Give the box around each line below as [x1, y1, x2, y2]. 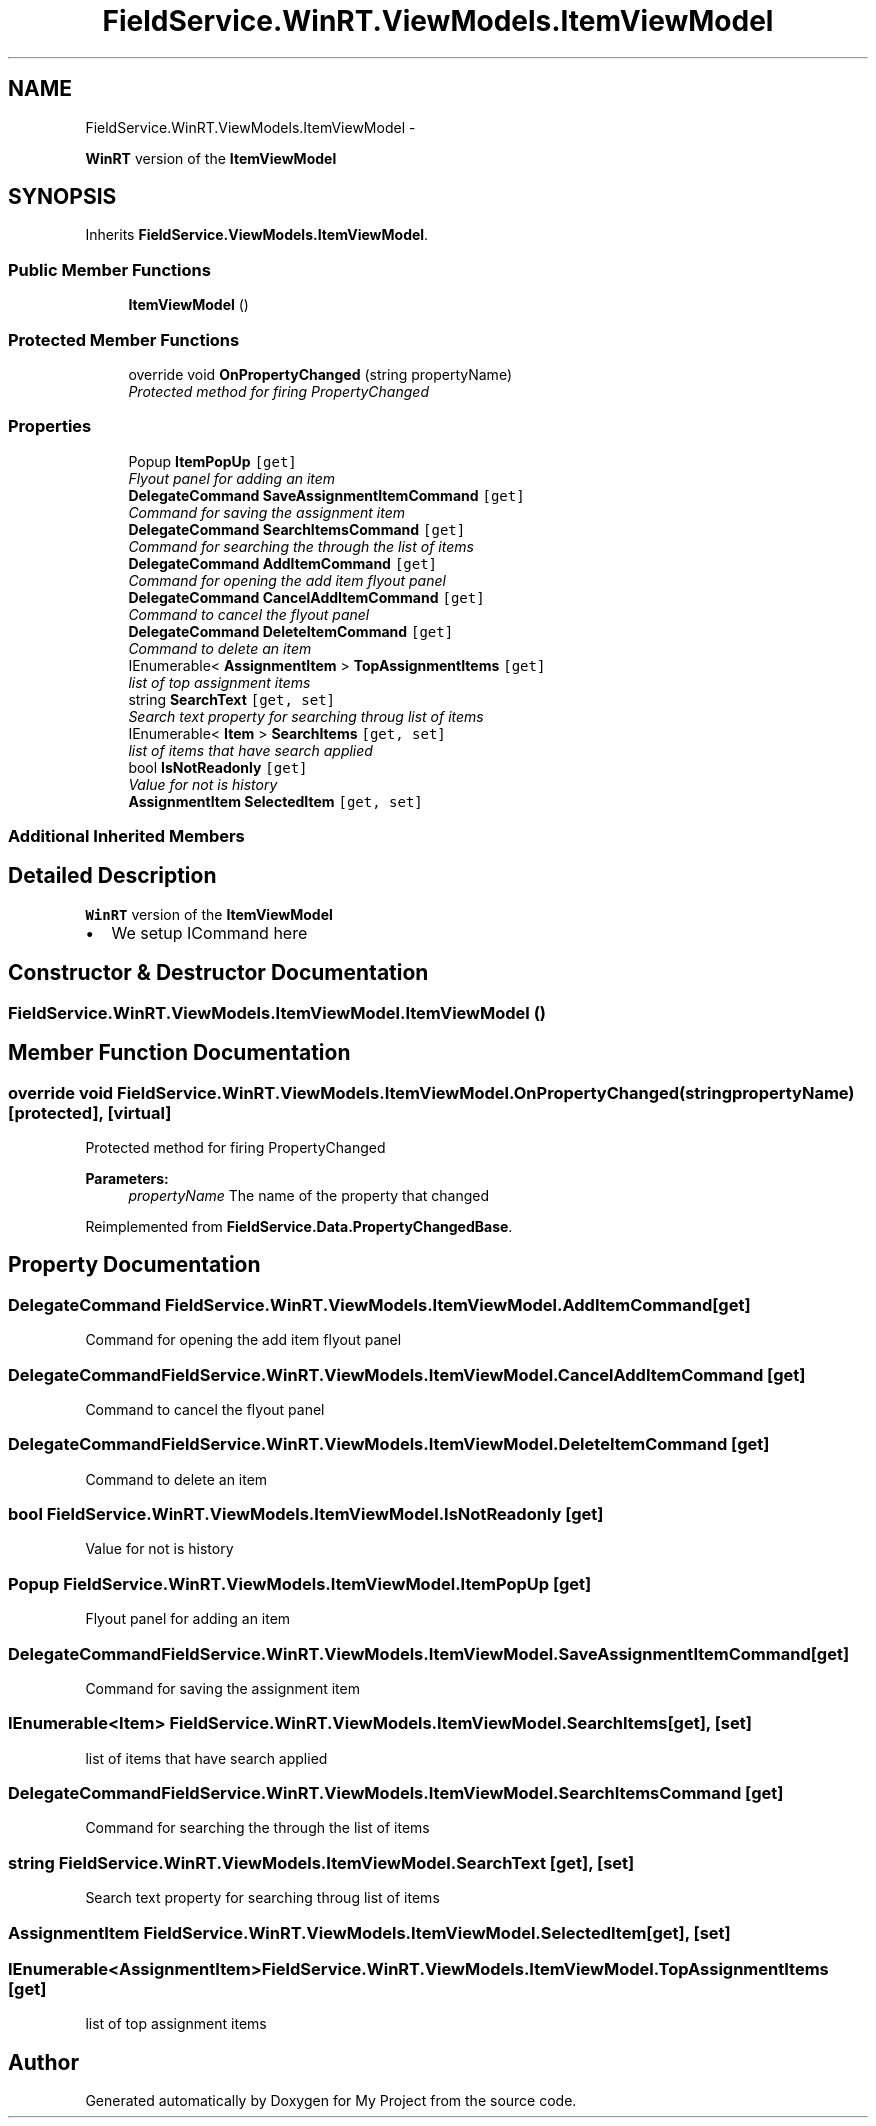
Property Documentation [8, 1252, 261, 1278]
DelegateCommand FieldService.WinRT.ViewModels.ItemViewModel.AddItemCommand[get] [8, 1294, 751, 1315]
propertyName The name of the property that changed [128, 1186, 490, 1204]
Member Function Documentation [8, 1040, 351, 1066]
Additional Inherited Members [8, 826, 245, 847]
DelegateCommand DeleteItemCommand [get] [128, 622, 454, 640]
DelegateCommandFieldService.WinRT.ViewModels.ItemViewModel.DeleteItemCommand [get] [8, 1434, 770, 1455]
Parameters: [85, 1169, 169, 1187]
